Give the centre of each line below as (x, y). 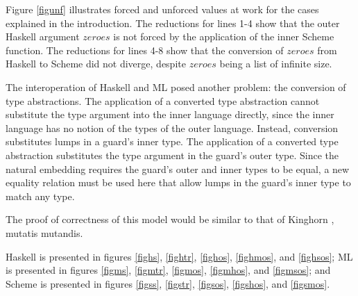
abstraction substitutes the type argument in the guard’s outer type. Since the (172, 155)
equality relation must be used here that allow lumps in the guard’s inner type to (178, 182)
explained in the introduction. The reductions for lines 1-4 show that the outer (173, 23)
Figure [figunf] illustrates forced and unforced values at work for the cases (162, 9)
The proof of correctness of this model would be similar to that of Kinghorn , (170, 219)
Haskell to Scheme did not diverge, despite (96, 64)
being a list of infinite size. (276, 64)
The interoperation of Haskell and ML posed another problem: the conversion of (176, 87)
